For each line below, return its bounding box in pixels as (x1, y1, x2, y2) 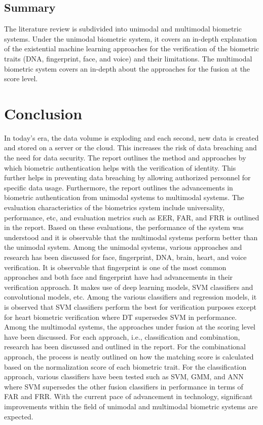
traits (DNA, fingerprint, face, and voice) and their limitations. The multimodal (4, 53, 252, 63)
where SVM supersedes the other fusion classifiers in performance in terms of (4, 381, 243, 391)
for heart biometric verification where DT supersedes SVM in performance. (4, 311, 237, 322)
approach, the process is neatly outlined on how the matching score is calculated (4, 351, 254, 362)
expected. (4, 411, 33, 421)
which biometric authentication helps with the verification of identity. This (4, 162, 236, 173)
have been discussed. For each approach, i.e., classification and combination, (4, 331, 240, 342)
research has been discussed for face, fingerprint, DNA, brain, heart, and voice (4, 252, 247, 263)
